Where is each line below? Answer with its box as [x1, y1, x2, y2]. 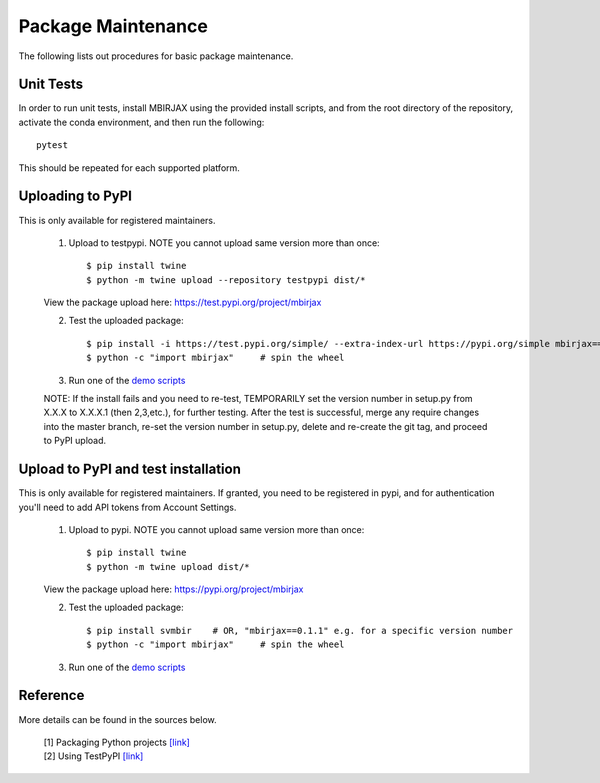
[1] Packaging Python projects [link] [43, 736, 190, 748]
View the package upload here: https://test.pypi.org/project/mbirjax [43, 296, 322, 309]
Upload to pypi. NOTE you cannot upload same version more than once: [68, 523, 365, 535]
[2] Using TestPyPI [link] [43, 750, 144, 762]
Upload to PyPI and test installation [18, 461, 242, 478]
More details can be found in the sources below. [18, 713, 217, 725]
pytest [36, 140, 69, 151]
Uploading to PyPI [18, 188, 132, 205]
